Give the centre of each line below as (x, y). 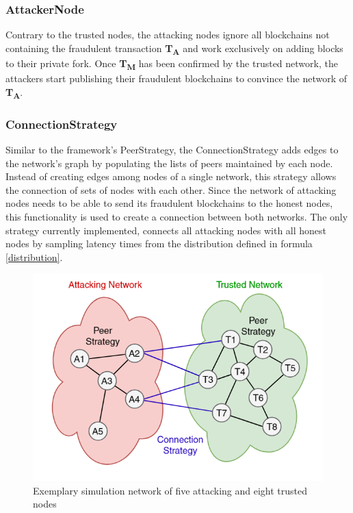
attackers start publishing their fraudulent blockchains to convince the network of (176, 78)
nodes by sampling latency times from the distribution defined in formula (159, 243)
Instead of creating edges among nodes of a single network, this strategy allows (171, 176)
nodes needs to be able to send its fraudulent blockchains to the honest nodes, (169, 203)
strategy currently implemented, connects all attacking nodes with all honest (166, 230)
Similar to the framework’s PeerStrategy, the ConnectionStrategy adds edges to (172, 149)
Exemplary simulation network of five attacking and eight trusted (170, 490)
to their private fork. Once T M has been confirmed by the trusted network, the (172, 64)
